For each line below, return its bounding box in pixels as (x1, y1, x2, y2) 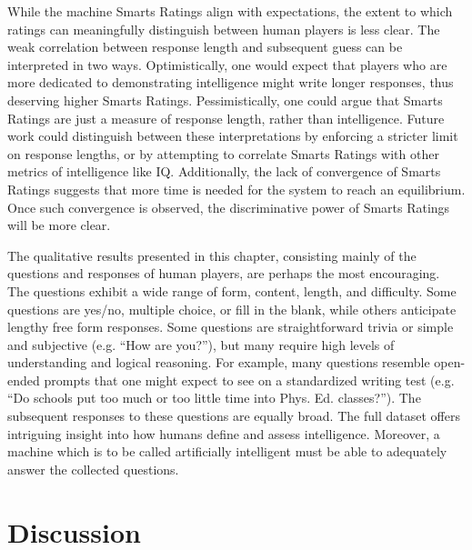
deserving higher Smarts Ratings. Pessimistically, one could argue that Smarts (7, 90, 443, 109)
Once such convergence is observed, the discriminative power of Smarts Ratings (7, 197, 450, 216)
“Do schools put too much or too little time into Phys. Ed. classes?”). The (7, 388, 421, 407)
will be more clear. (7, 215, 111, 235)
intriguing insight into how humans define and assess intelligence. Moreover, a (7, 424, 440, 443)
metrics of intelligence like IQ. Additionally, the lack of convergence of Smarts (7, 162, 441, 181)
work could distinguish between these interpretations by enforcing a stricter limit (7, 126, 458, 145)
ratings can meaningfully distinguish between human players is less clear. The (7, 19, 440, 38)
